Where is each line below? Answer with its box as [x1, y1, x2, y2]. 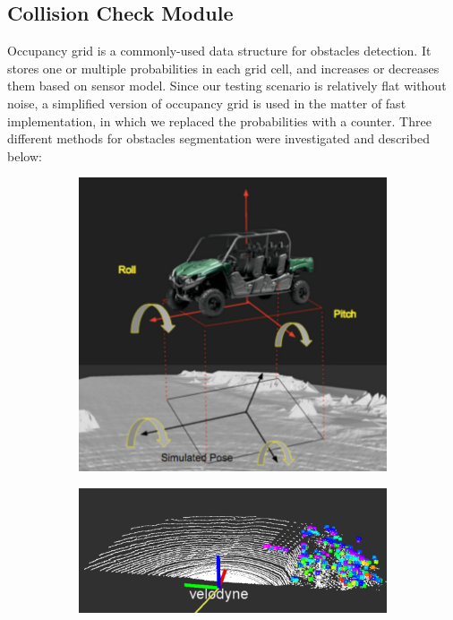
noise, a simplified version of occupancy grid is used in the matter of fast [7, 93, 406, 112]
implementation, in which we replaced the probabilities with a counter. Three [7, 111, 432, 130]
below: [7, 146, 42, 165]
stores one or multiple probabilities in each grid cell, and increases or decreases [7, 58, 440, 77]
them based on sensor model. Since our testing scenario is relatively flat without [7, 76, 447, 95]
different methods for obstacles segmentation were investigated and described [7, 129, 430, 148]
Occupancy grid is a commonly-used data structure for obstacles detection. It [7, 41, 432, 60]
